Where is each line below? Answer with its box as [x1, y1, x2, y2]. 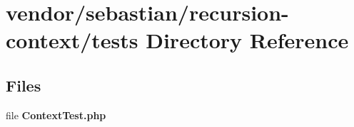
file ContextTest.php [6, 107, 106, 122]
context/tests [6, 26, 138, 55]
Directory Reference [146, 26, 349, 55]
